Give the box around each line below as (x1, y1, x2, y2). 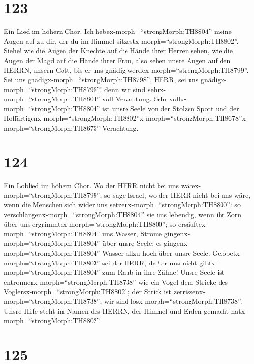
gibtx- (199, 257, 218, 267)
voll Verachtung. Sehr (102, 94, 167, 104)
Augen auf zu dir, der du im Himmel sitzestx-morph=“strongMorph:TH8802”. (4, 35, 239, 46)
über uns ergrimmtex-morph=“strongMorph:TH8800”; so (4, 219, 176, 229)
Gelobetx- (212, 247, 242, 258)
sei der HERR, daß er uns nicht (102, 257, 197, 267)
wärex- (181, 180, 201, 190)
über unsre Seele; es (102, 238, 162, 248)
